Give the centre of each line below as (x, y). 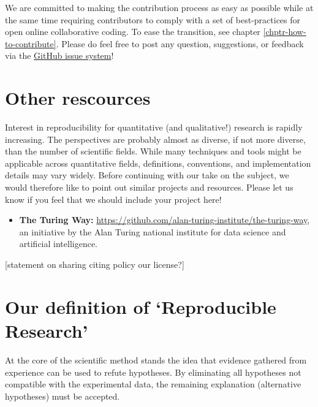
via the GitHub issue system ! (59, 55)
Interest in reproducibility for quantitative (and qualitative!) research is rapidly (154, 127)
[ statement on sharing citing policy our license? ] (95, 264)
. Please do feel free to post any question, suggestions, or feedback (180, 43)
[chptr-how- (285, 32)
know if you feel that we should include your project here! (113, 199)
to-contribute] (31, 43)
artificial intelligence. (59, 244)
